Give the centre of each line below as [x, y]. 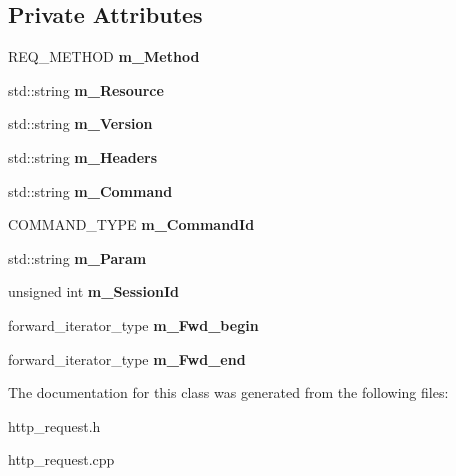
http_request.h [54, 425]
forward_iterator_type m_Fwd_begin [133, 324]
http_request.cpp [61, 459]
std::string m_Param [77, 257]
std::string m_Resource [86, 89]
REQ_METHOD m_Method [104, 56]
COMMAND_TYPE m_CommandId [131, 224]
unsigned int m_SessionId [93, 291]
